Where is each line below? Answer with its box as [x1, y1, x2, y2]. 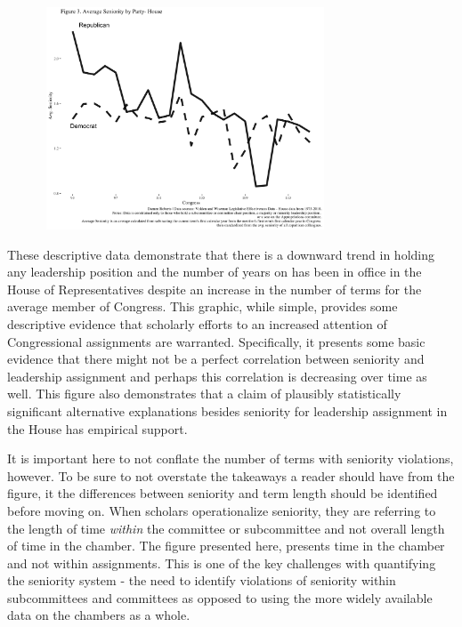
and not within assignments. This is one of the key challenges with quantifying [7, 553, 436, 572]
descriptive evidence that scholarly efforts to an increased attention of [7, 314, 387, 333]
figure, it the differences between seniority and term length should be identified [7, 484, 438, 502]
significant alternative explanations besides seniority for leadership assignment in [7, 401, 448, 420]
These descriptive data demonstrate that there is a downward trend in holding [7, 245, 435, 263]
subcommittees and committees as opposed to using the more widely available [7, 588, 433, 607]
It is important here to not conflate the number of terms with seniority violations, [7, 449, 454, 468]
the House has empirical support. [7, 419, 188, 438]
